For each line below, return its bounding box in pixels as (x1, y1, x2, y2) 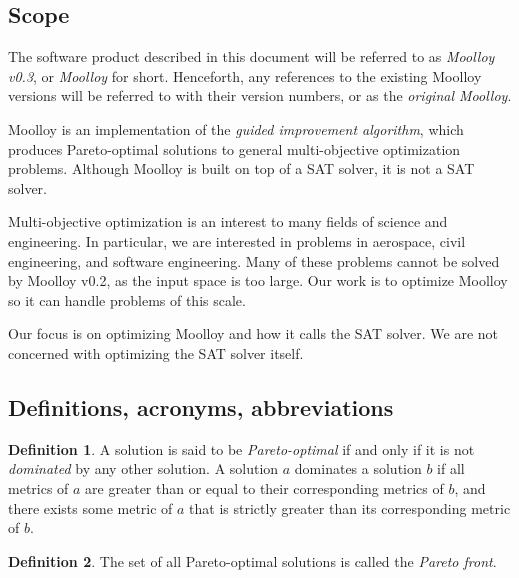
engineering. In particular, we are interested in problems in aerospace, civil (8, 230, 466, 251)
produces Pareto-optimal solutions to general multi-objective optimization (8, 138, 461, 159)
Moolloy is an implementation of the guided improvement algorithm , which (8, 118, 464, 139)
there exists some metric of (8, 497, 173, 518)
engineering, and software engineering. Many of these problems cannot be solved (8, 250, 500, 271)
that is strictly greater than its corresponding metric (189, 497, 511, 518)
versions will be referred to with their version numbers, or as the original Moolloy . (8, 85, 512, 106)
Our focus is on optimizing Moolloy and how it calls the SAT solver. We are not (8, 323, 499, 344)
